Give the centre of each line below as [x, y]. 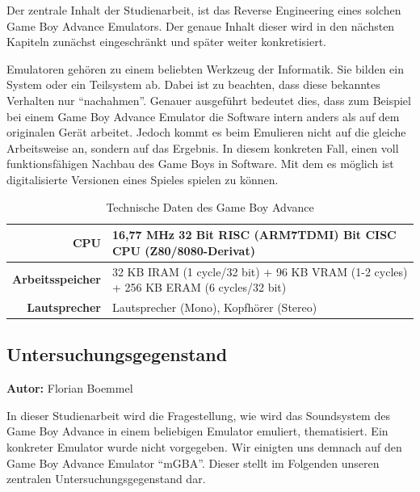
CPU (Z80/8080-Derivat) [183, 250]
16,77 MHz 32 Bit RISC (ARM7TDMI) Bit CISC [254, 235]
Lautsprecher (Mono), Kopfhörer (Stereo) [214, 307]
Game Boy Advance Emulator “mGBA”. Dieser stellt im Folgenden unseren [193, 463]
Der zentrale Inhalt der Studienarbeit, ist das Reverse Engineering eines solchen [204, 10]
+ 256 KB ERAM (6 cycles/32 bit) [199, 287]
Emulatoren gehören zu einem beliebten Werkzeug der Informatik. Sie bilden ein [205, 68]
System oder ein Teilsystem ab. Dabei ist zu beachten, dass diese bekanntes [193, 84]
